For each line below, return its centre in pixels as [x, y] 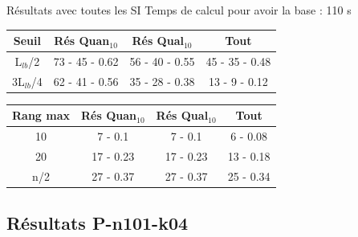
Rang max [41, 115]
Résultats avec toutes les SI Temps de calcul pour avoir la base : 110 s [179, 10]
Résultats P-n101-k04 [98, 223]
